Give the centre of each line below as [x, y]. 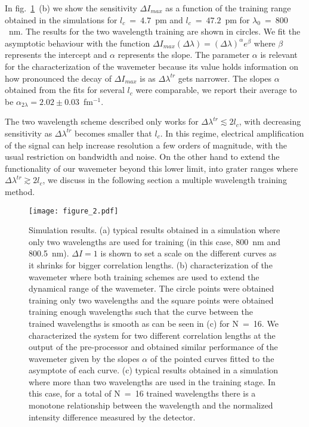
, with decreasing [270, 121]
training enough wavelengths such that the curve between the [141, 312]
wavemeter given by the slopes [84, 358]
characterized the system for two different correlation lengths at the [152, 335]
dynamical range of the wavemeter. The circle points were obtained [152, 288]
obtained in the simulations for [61, 19]
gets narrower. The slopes [225, 78]
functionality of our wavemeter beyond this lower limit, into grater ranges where [152, 168]
